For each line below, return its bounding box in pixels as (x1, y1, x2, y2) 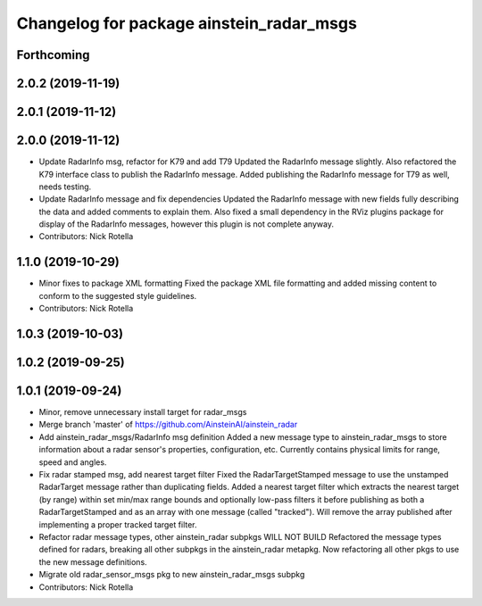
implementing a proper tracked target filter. (38, 519, 197, 530)
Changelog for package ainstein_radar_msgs (16, 13, 357, 33)
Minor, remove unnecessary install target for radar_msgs (38, 407, 247, 418)
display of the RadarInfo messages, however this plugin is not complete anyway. (38, 219, 335, 229)
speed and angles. (38, 456, 107, 468)
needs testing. (38, 181, 92, 192)
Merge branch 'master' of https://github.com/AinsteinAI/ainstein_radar (38, 419, 298, 430)
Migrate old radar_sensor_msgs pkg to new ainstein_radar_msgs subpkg (38, 569, 305, 580)
